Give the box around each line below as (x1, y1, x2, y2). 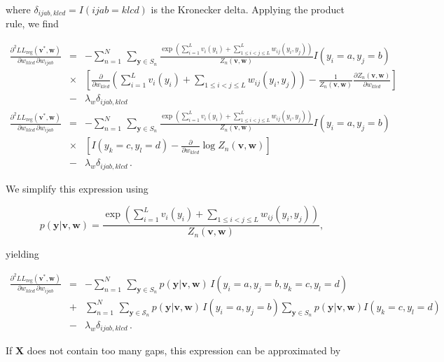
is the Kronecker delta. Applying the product (151, 2, 345, 16)
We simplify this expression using (6, 181, 148, 195)
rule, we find (6, 16, 59, 31)
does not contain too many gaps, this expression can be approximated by (27, 343, 341, 358)
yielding (6, 246, 39, 261)
